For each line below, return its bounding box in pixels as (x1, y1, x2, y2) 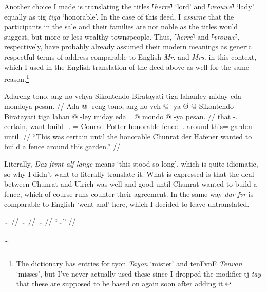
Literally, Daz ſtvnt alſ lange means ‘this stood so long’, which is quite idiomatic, (4, 158, 258, 169)
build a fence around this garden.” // (4, 141, 121, 152)
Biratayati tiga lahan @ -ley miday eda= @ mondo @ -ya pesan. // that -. (4, 111, 238, 121)
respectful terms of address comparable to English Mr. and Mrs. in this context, (4, 51, 257, 62)
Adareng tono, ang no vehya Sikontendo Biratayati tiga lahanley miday (4, 90, 228, 101)
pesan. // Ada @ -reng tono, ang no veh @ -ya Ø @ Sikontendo (34, 101, 234, 111)
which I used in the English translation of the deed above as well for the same (4, 61, 250, 72)
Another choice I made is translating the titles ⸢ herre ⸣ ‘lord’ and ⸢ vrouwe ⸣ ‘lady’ (4, 1, 254, 11)
